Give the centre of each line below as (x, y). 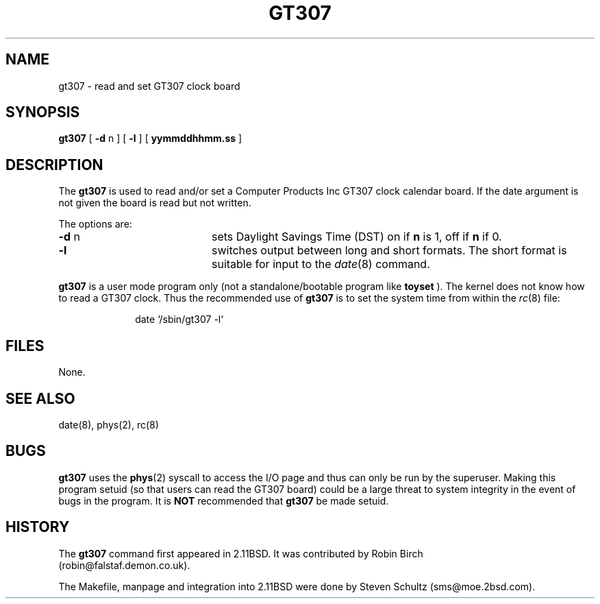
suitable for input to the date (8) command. (321, 264)
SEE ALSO (40, 398)
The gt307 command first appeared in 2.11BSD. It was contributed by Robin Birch (241, 553)
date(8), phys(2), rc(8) (109, 424)
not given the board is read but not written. (155, 203)
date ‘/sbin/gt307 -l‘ (179, 319)
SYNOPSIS (43, 112)
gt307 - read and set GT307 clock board (149, 86)
